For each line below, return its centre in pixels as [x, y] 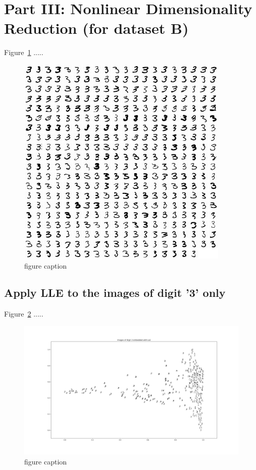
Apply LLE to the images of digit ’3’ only [115, 293]
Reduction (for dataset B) [96, 28]
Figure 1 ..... [24, 52]
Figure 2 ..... [24, 314]
